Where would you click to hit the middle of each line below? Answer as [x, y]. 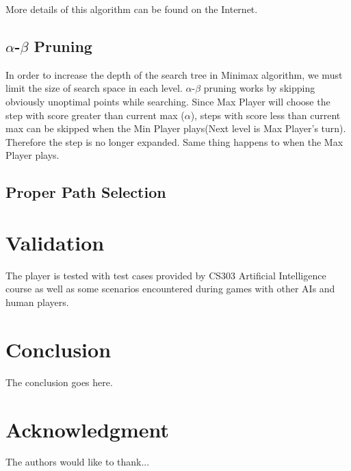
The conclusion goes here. [59, 382]
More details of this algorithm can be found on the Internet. [132, 9]
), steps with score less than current [265, 115]
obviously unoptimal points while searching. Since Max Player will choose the [168, 101]
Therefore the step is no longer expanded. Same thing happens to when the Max [174, 141]
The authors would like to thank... [78, 462]
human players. [37, 302]
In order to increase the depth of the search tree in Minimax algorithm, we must [174, 74]
